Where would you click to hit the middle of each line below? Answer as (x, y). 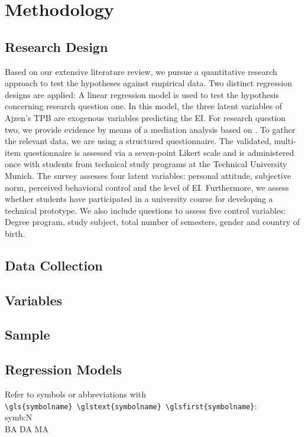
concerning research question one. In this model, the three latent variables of (144, 106)
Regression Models (63, 369)
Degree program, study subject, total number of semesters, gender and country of (152, 222)
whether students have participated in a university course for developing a (139, 199)
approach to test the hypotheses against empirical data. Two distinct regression (149, 83)
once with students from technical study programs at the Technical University (146, 164)
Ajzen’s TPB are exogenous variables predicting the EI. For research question (145, 117)
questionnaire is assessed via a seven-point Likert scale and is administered (159, 152)
